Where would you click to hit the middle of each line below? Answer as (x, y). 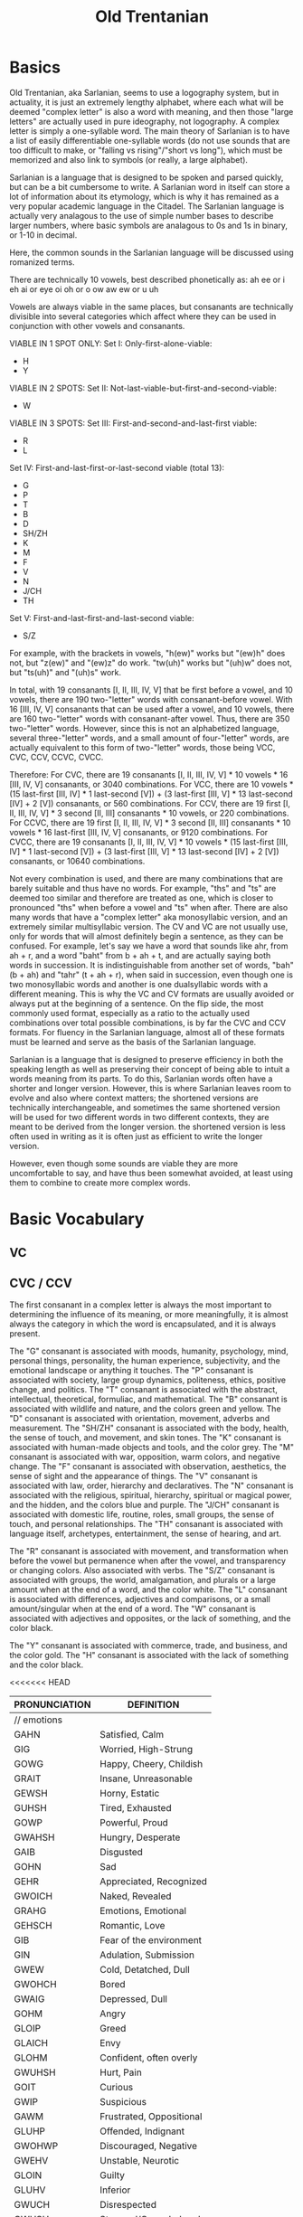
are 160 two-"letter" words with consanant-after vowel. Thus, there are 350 (150, 718)
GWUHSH (35, 2072)
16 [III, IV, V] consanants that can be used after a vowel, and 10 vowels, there (152, 709)
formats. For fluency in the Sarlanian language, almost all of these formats (147, 1032)
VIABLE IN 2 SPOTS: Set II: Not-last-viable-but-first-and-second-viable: (143, 388)
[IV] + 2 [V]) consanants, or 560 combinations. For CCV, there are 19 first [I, (150, 803)
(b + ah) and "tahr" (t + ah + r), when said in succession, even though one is (151, 975)
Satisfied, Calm (132, 1735)
